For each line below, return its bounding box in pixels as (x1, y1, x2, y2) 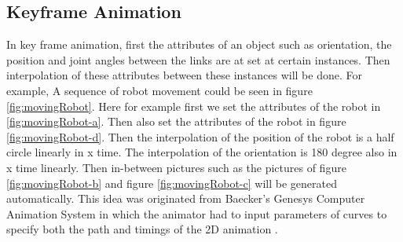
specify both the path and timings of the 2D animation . (6, 221, 278, 237)
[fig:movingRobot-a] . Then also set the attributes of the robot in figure (6, 113, 346, 130)
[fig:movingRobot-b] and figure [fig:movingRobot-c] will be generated (6, 174, 337, 191)
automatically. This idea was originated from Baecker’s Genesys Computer (6, 190, 365, 207)
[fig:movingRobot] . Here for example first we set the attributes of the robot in (6, 97, 381, 114)
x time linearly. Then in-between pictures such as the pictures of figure (6, 159, 346, 175)
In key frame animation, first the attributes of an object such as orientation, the (6, 36, 392, 53)
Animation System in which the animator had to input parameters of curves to (6, 205, 387, 222)
